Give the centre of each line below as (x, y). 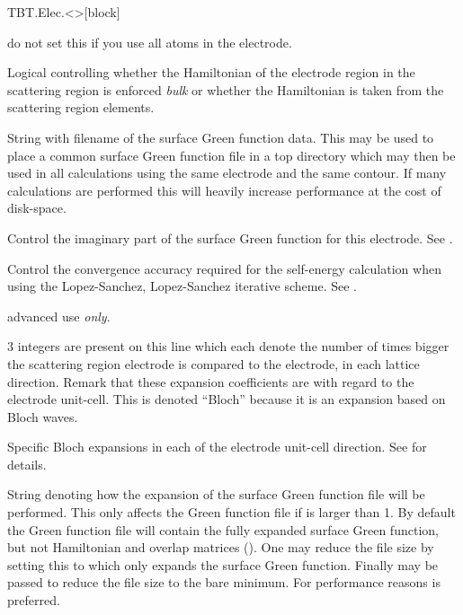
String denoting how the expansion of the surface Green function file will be (216, 494)
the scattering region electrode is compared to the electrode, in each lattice (214, 363)
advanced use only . (59, 316)
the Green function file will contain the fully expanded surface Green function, (223, 529)
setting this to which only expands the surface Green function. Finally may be (223, 564)
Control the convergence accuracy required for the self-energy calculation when (224, 268)
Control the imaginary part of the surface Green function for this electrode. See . (230, 237)
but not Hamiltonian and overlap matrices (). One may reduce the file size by (221, 547)
